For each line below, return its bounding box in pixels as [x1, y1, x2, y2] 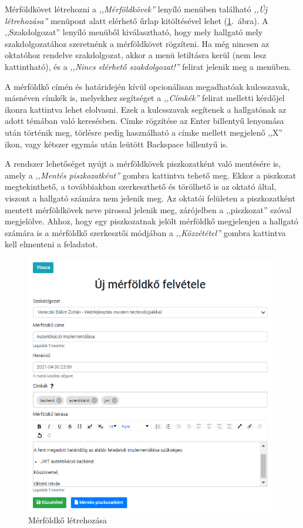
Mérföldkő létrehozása [28, 514, 107, 526]
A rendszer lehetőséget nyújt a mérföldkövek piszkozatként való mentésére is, [5, 157, 281, 170]
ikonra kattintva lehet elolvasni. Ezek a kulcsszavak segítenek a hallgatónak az [5, 103, 287, 115]
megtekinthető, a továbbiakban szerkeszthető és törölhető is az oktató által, [5, 180, 277, 193]
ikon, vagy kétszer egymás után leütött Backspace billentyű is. [5, 137, 228, 150]
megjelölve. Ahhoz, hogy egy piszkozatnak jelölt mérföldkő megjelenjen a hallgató [5, 215, 298, 227]
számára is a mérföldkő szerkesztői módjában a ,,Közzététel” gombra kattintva [5, 226, 286, 238]
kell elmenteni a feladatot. [5, 238, 98, 250]
